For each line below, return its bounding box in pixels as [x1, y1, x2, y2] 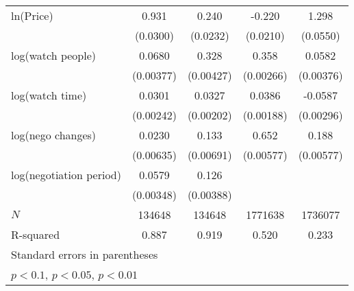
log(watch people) [11, 47, 97, 63]
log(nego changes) [11, 127, 97, 143]
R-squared [11, 226, 60, 242]
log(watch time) [11, 87, 87, 103]
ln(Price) [11, 8, 53, 23]
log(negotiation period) [11, 167, 121, 183]
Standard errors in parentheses [11, 246, 158, 262]
